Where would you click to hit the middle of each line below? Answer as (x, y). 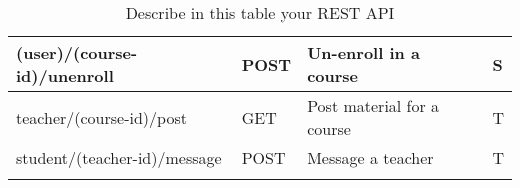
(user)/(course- (77, 52)
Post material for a (373, 105)
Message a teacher (370, 157)
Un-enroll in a (363, 52)
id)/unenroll (65, 75)
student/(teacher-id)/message (119, 157)
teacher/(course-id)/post (101, 117)
